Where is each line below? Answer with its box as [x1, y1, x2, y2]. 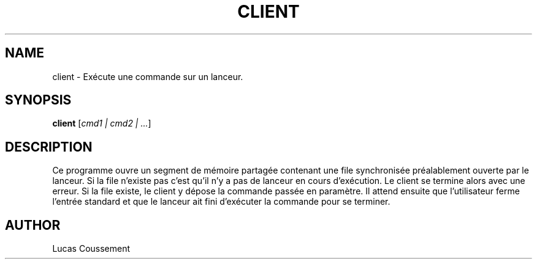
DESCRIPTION [5, 139, 93, 155]
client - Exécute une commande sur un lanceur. [52, 71, 243, 82]
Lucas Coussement [52, 243, 131, 254]
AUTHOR [5, 217, 61, 233]
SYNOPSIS [5, 92, 72, 108]
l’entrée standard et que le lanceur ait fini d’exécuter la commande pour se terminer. [52, 196, 390, 207]
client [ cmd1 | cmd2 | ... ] [52, 118, 151, 129]
